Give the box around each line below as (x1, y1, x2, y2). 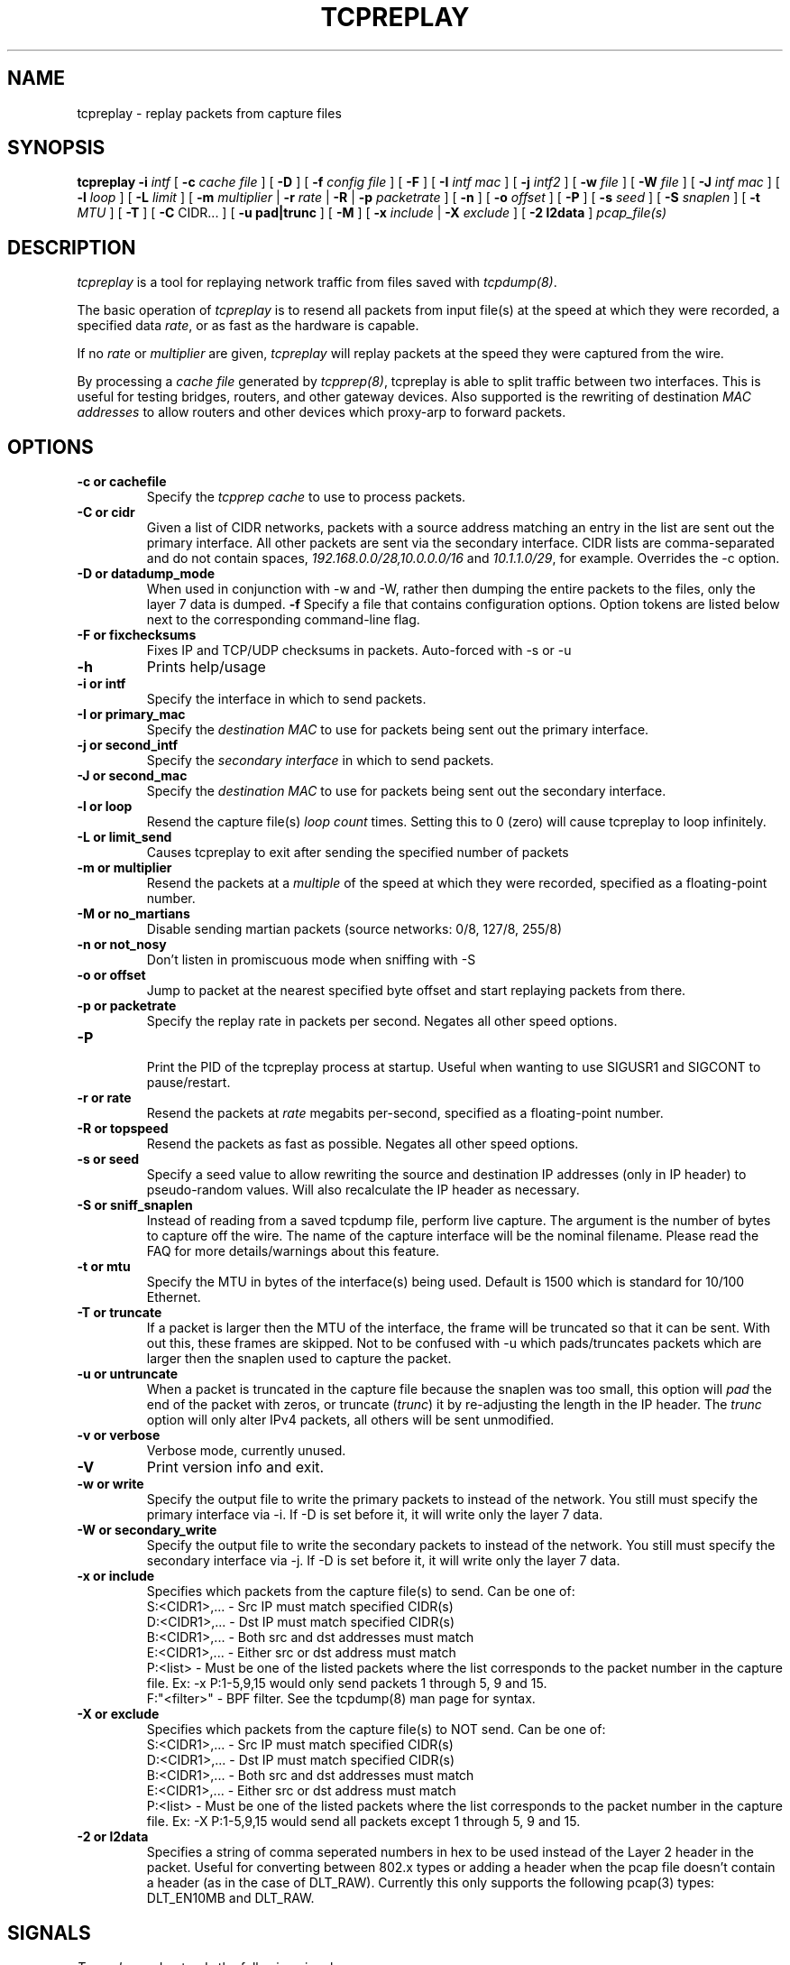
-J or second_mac (77, 768, 188, 784)
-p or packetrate (77, 998, 177, 1014)
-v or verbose (77, 1427, 161, 1444)
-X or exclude (77, 1706, 160, 1722)
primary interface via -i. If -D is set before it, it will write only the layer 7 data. (146, 1507, 603, 1523)
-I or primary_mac (77, 706, 186, 723)
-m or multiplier (77, 860, 172, 876)
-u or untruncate (77, 1366, 179, 1382)
